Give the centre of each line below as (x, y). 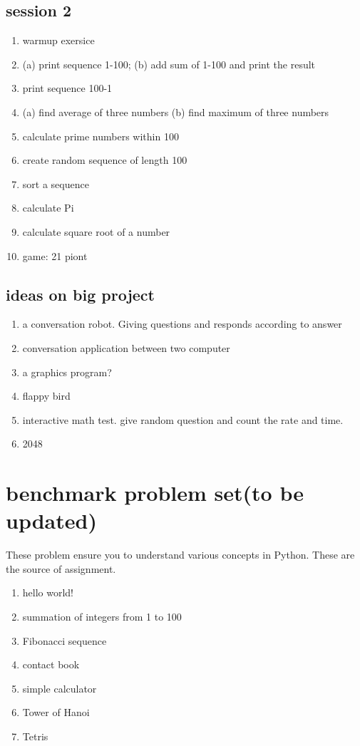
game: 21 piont (55, 255)
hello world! (48, 592)
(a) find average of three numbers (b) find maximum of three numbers (176, 112)
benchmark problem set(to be (155, 493)
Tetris (35, 736)
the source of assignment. (61, 568)
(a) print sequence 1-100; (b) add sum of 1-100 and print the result (169, 64)
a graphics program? (67, 372)
